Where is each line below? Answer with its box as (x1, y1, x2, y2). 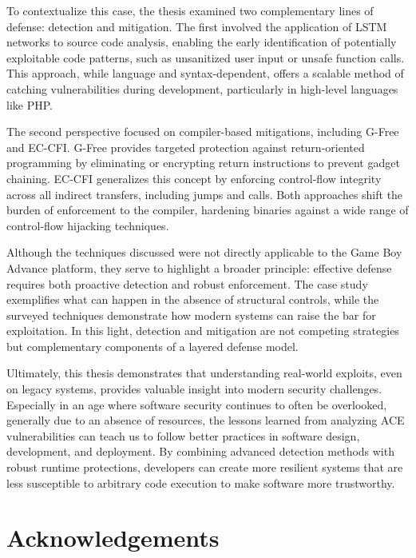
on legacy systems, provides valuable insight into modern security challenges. (6, 381, 382, 397)
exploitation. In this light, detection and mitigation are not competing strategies (6, 322, 399, 339)
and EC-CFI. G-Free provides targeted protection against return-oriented (6, 138, 365, 155)
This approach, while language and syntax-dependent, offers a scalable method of (6, 65, 404, 82)
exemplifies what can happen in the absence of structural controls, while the (6, 291, 379, 308)
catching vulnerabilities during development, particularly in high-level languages (6, 80, 398, 97)
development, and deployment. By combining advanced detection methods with (6, 443, 394, 460)
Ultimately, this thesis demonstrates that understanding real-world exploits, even (6, 365, 402, 381)
